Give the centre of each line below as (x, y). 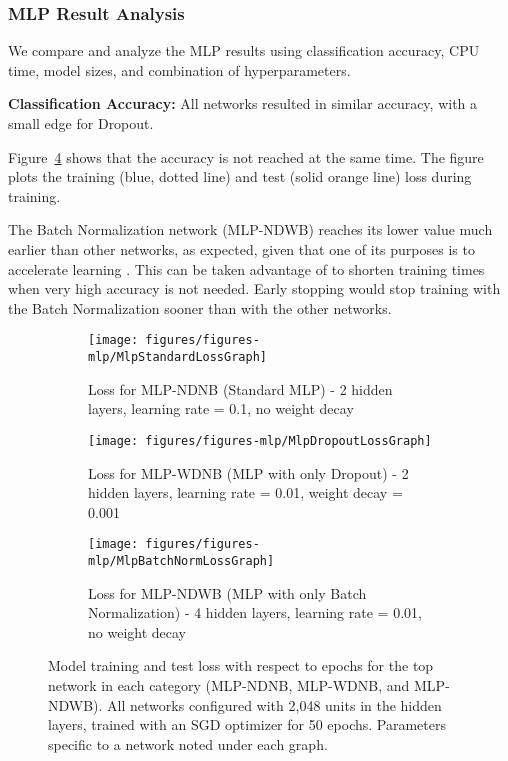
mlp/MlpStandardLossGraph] (177, 357)
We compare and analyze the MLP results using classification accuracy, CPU (244, 50)
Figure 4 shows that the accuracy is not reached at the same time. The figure (246, 156)
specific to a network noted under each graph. (188, 743)
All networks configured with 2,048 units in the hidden (274, 704)
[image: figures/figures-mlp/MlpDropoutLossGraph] (260, 440)
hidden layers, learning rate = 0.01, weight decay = (245, 492)
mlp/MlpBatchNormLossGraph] (181, 560)
